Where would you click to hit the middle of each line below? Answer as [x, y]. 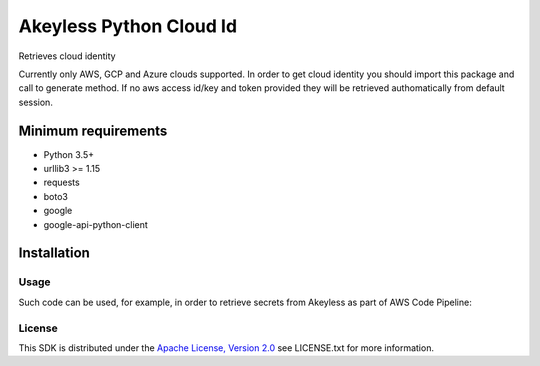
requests [61, 182]
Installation [54, 253]
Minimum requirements [93, 130]
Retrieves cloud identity [67, 56]
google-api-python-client [96, 224]
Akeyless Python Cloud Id [128, 26]
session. [36, 102]
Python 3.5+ [69, 154]
